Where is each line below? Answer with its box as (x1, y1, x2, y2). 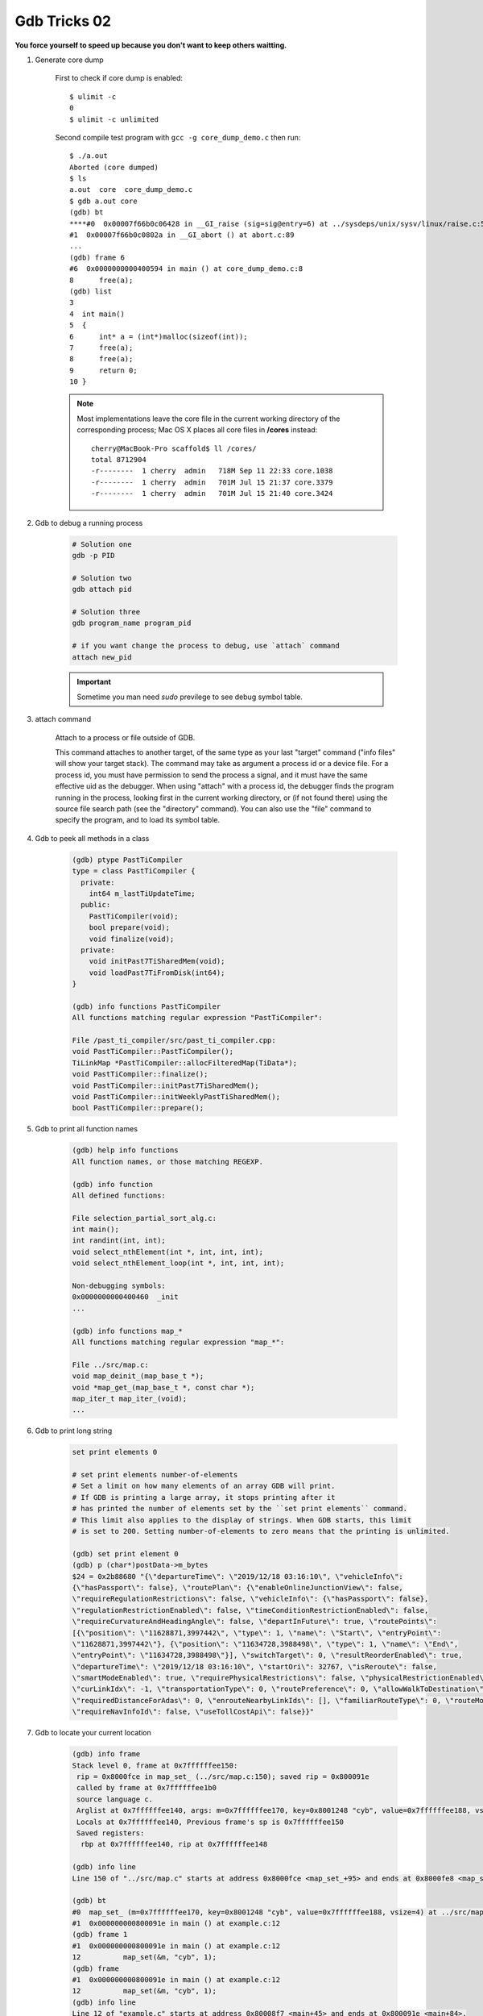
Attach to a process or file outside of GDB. (55, 732, 196, 742)
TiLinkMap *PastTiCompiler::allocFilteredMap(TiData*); (72, 1058, 298, 1068)
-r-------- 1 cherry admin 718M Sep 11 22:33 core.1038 (91, 466, 333, 476)
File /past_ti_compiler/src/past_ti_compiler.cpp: (72, 1036, 277, 1045)
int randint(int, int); (72, 1236, 167, 1245)
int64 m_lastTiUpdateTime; (89, 889, 196, 898)
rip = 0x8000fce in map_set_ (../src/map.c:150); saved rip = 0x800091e (76, 1772, 369, 1781)
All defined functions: (72, 1190, 167, 1200)
